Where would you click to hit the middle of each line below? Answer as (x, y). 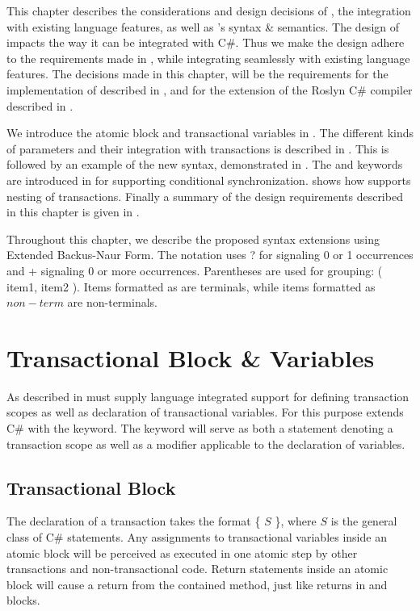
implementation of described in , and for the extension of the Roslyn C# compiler (210, 89)
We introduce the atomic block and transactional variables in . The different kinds (210, 133)
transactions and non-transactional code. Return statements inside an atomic (197, 569)
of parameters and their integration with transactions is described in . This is (198, 148)
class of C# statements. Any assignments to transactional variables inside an (197, 536)
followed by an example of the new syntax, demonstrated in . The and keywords (205, 164)
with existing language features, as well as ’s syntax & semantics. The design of (203, 26)
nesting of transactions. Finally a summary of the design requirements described (205, 196)
